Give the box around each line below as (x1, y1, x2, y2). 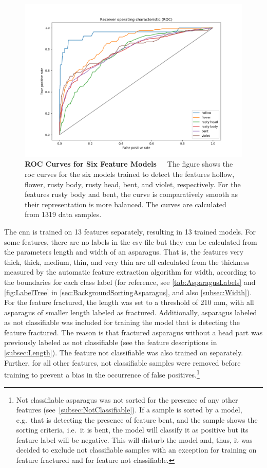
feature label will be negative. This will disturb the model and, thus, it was (16, 434, 253, 445)
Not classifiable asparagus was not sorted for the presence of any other (16, 394, 238, 405)
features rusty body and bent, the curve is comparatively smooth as (25, 189, 238, 200)
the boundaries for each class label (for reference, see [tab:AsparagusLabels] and (4, 276, 256, 287)
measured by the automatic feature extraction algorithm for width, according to (4, 266, 256, 277)
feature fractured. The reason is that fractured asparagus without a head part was (4, 327, 263, 337)
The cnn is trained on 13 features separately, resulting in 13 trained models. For (4, 226, 256, 237)
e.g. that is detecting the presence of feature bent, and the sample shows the (16, 414, 258, 425)
